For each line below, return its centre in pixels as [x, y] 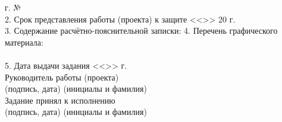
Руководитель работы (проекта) [62, 77]
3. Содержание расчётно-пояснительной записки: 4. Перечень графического [141, 30]
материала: [24, 42]
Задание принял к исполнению [60, 100]
